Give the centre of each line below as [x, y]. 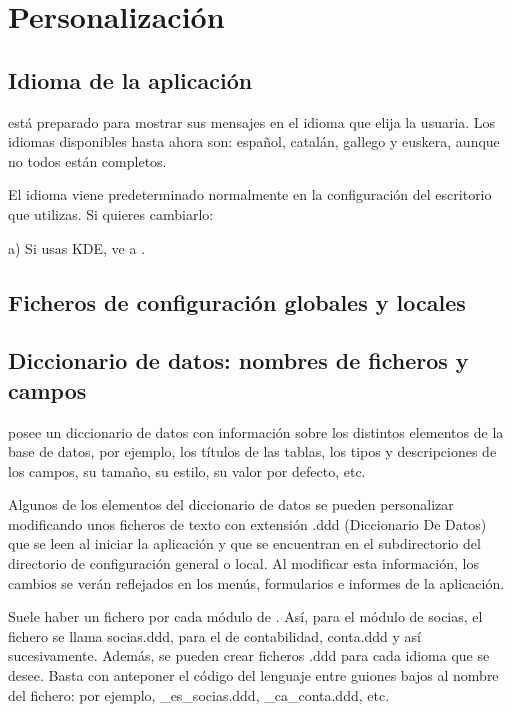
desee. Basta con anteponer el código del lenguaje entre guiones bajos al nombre [253, 675]
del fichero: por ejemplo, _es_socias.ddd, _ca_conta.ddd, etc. [199, 694]
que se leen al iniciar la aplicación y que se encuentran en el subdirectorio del [244, 543]
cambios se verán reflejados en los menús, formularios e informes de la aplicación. [256, 582]
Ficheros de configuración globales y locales [237, 301]
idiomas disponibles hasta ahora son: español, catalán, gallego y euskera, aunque [254, 141]
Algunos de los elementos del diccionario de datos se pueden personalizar [231, 504]
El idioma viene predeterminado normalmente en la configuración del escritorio [250, 194]
